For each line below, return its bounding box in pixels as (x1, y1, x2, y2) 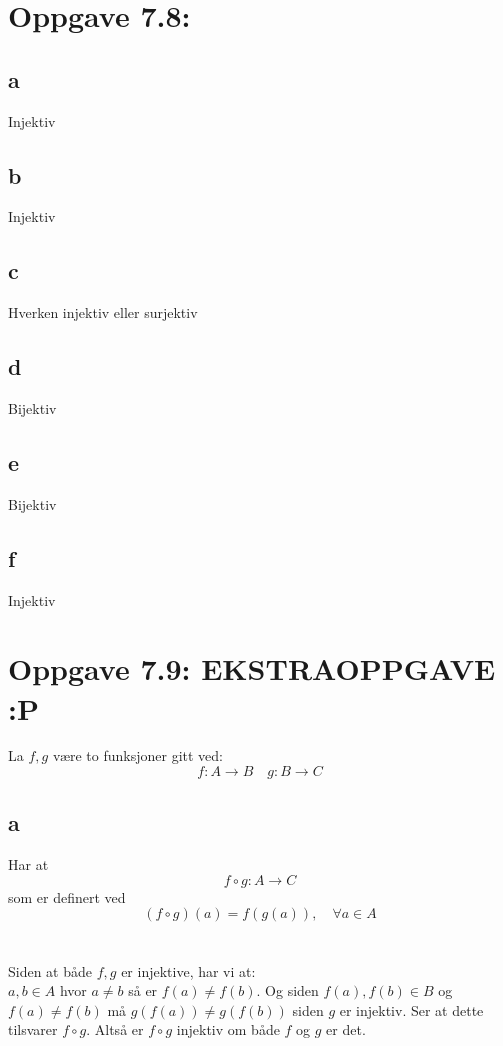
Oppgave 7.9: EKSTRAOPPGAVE (8, 648, 496, 689)
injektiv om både (176, 1019, 280, 1040)
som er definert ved (8, 886, 126, 907)
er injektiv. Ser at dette (339, 999, 484, 1020)
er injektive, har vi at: (121, 960, 256, 981)
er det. (326, 1019, 366, 1040)
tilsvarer (8, 1019, 58, 1040)
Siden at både (8, 960, 93, 981)
